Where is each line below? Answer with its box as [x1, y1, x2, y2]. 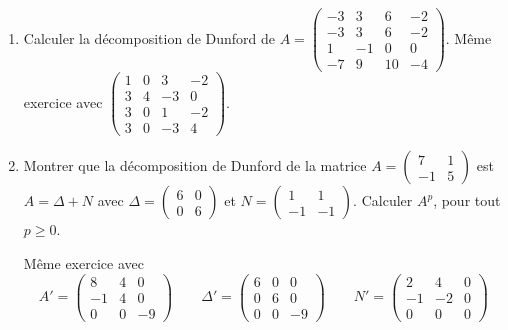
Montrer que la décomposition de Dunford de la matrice [23, 155, 367, 176]
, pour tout [433, 190, 501, 211]
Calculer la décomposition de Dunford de [23, 27, 275, 48]
